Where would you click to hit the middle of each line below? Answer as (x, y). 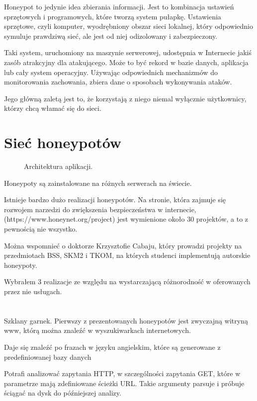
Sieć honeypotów (63, 142)
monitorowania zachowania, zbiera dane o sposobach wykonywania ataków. (118, 82)
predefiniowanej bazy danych (48, 357)
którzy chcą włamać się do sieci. (53, 108)
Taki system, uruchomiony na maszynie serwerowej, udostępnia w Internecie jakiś (128, 52)
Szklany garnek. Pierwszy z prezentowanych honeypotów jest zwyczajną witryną (126, 320)
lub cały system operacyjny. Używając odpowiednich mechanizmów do (111, 72)
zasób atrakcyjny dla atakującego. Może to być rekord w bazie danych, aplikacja (126, 62)
